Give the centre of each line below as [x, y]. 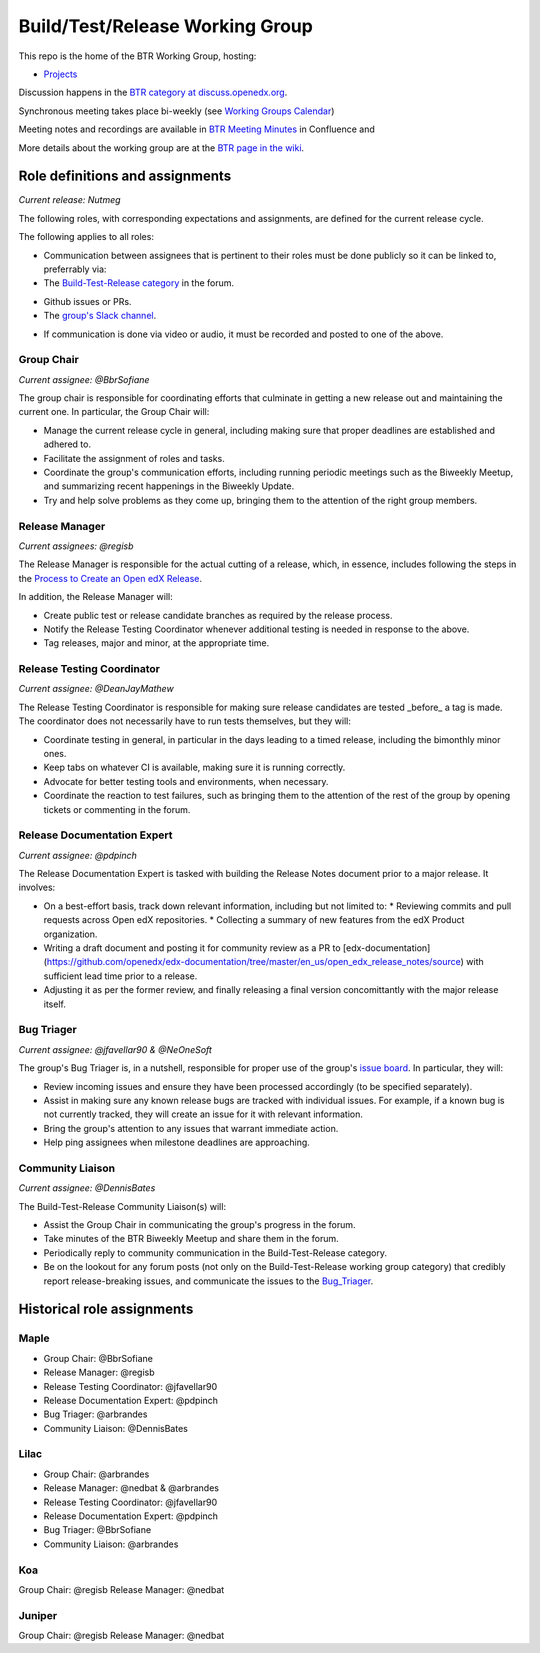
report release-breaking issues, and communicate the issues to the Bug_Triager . [208, 1281]
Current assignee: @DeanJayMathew [96, 689]
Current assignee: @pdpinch [77, 855]
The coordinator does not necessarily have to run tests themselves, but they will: [185, 721]
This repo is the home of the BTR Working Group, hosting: [137, 56]
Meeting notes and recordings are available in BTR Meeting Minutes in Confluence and [196, 129]
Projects [60, 74]
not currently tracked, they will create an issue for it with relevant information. [203, 1114]
